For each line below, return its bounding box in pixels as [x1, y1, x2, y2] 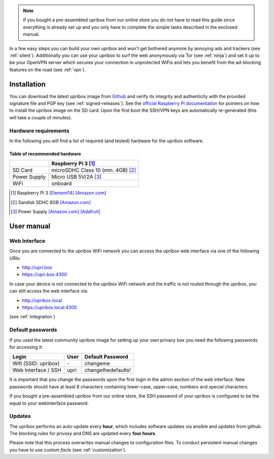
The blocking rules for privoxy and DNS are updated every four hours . [9, 431, 157, 437]
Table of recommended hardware [9, 150, 81, 157]
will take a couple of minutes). [9, 114, 72, 120]
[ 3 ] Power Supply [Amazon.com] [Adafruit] [11, 209, 101, 215]
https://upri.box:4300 [22, 272, 67, 278]
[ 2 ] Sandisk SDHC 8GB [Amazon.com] [11, 199, 91, 205]
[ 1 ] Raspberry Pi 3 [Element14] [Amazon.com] [11, 190, 107, 196]
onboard [51, 180, 72, 187]
